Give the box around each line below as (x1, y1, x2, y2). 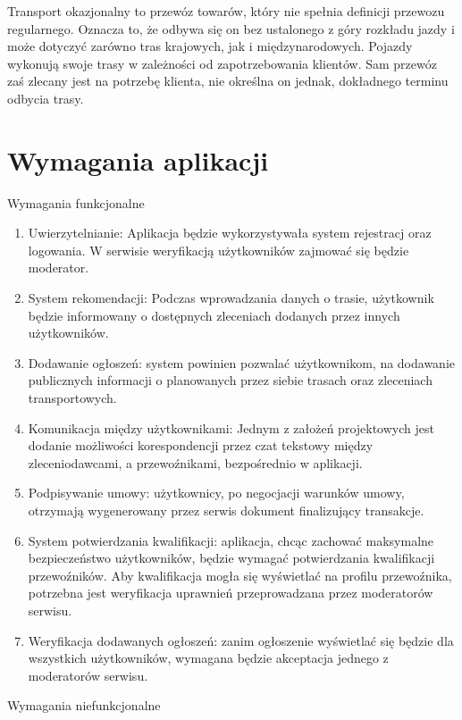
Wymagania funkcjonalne (7, 193, 145, 212)
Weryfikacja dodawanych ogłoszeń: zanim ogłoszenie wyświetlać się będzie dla (28, 631, 454, 649)
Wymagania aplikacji (7, 141, 269, 178)
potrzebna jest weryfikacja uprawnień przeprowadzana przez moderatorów (28, 583, 433, 602)
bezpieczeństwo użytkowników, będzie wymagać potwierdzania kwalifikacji (28, 548, 435, 567)
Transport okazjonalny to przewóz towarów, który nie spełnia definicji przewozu (7, 2, 445, 20)
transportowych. (28, 389, 117, 407)
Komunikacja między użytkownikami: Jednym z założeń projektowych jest (28, 418, 434, 437)
